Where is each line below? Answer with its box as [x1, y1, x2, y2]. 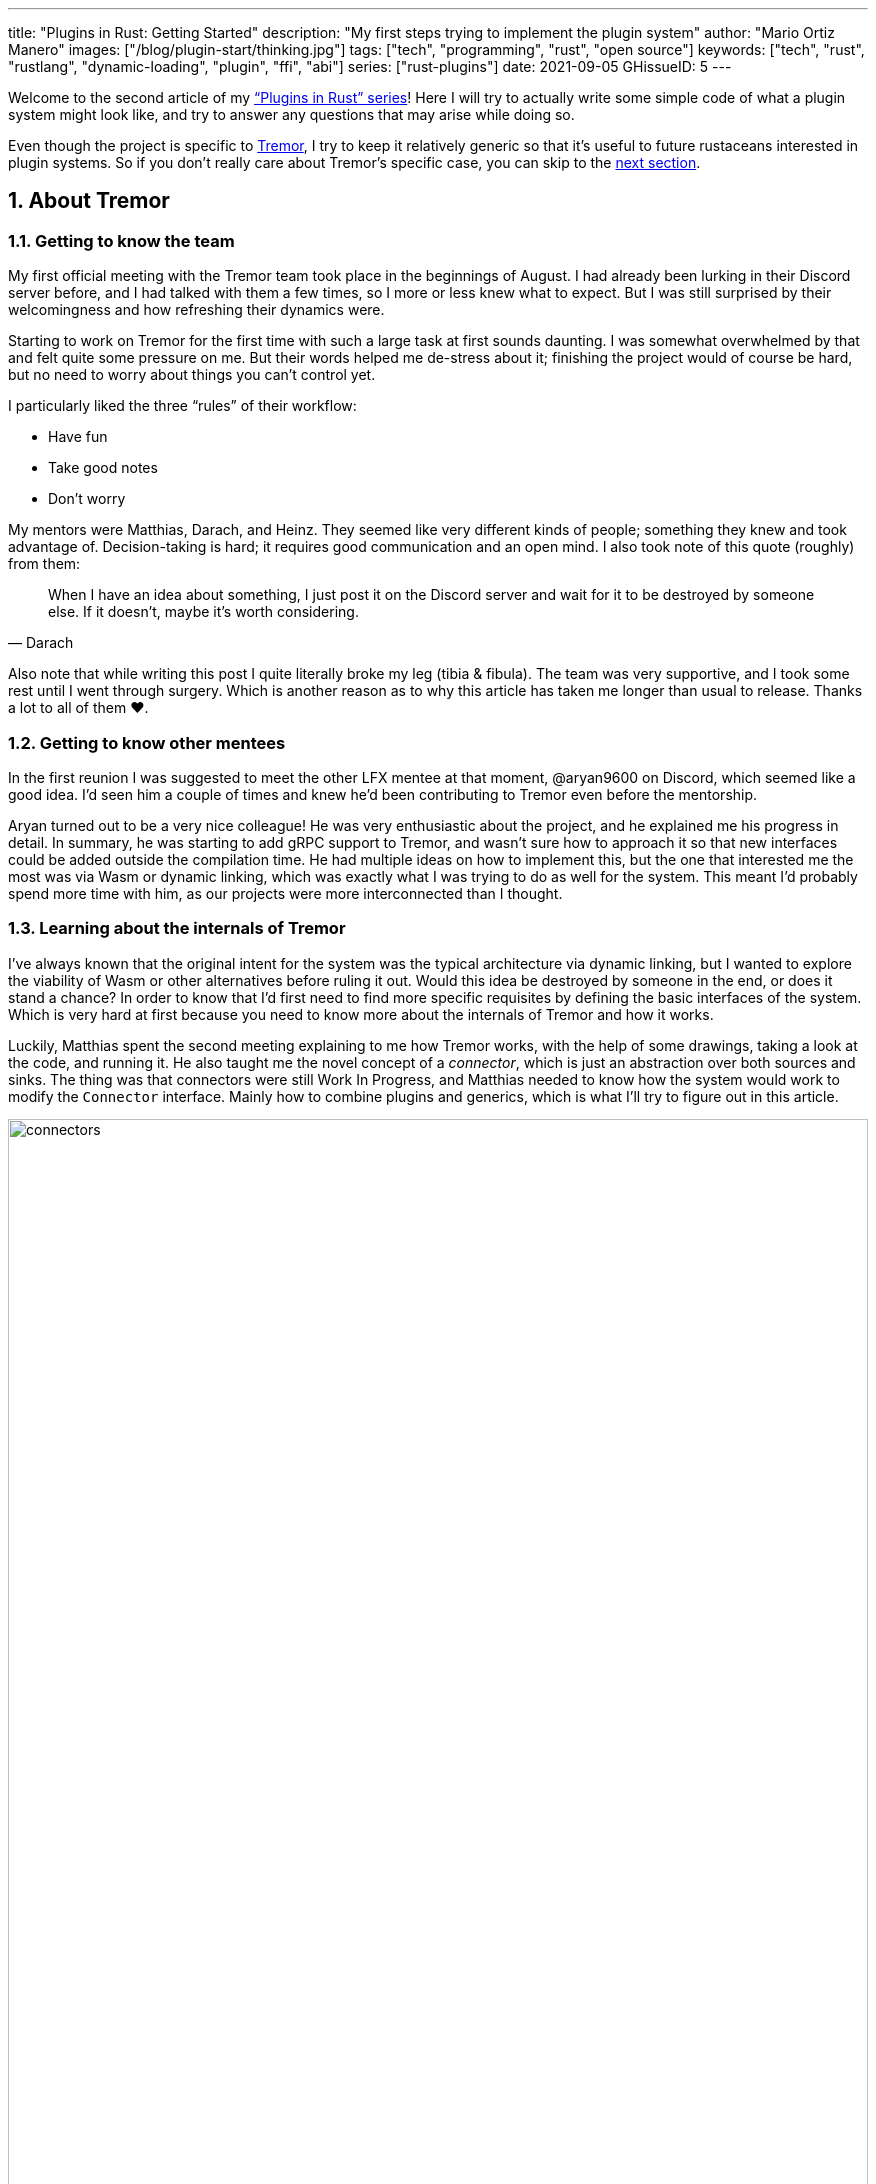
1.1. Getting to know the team [8, 230, 235, 251]
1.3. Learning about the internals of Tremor [8, 918, 346, 939]
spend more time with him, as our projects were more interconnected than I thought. [8, 884, 563, 902]
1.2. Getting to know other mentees [8, 732, 286, 753]
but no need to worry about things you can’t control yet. [8, 366, 376, 384]
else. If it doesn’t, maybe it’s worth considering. [48, 603, 359, 621]
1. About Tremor [8, 188, 170, 214]
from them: [8, 555, 81, 573]
